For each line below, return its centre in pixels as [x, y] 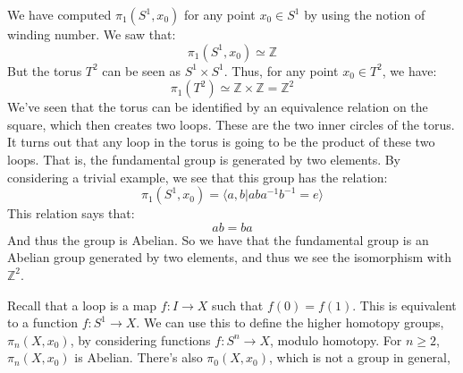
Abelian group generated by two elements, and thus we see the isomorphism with [230, 257]
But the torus [45, 70]
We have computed [59, 14]
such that [238, 305]
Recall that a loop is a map [82, 305]
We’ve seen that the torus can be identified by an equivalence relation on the [218, 107]
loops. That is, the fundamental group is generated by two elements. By [204, 159]
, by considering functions [140, 339]
